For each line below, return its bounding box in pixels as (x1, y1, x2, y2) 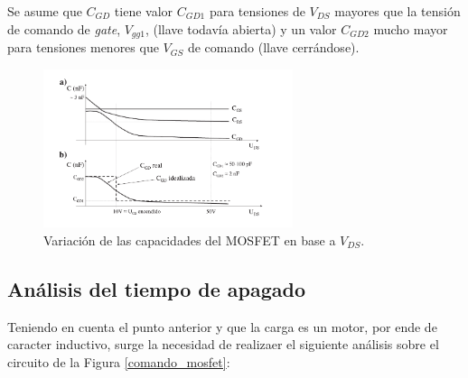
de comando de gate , (7, 19, 121, 38)
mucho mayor (373, 19, 448, 38)
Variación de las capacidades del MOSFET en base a (43, 230, 336, 249)
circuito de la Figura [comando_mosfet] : (7, 352, 230, 371)
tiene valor (114, 2, 173, 20)
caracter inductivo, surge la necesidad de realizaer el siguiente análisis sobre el (7, 335, 439, 354)
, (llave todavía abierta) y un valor (145, 19, 337, 38)
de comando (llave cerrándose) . (187, 38, 360, 57)
